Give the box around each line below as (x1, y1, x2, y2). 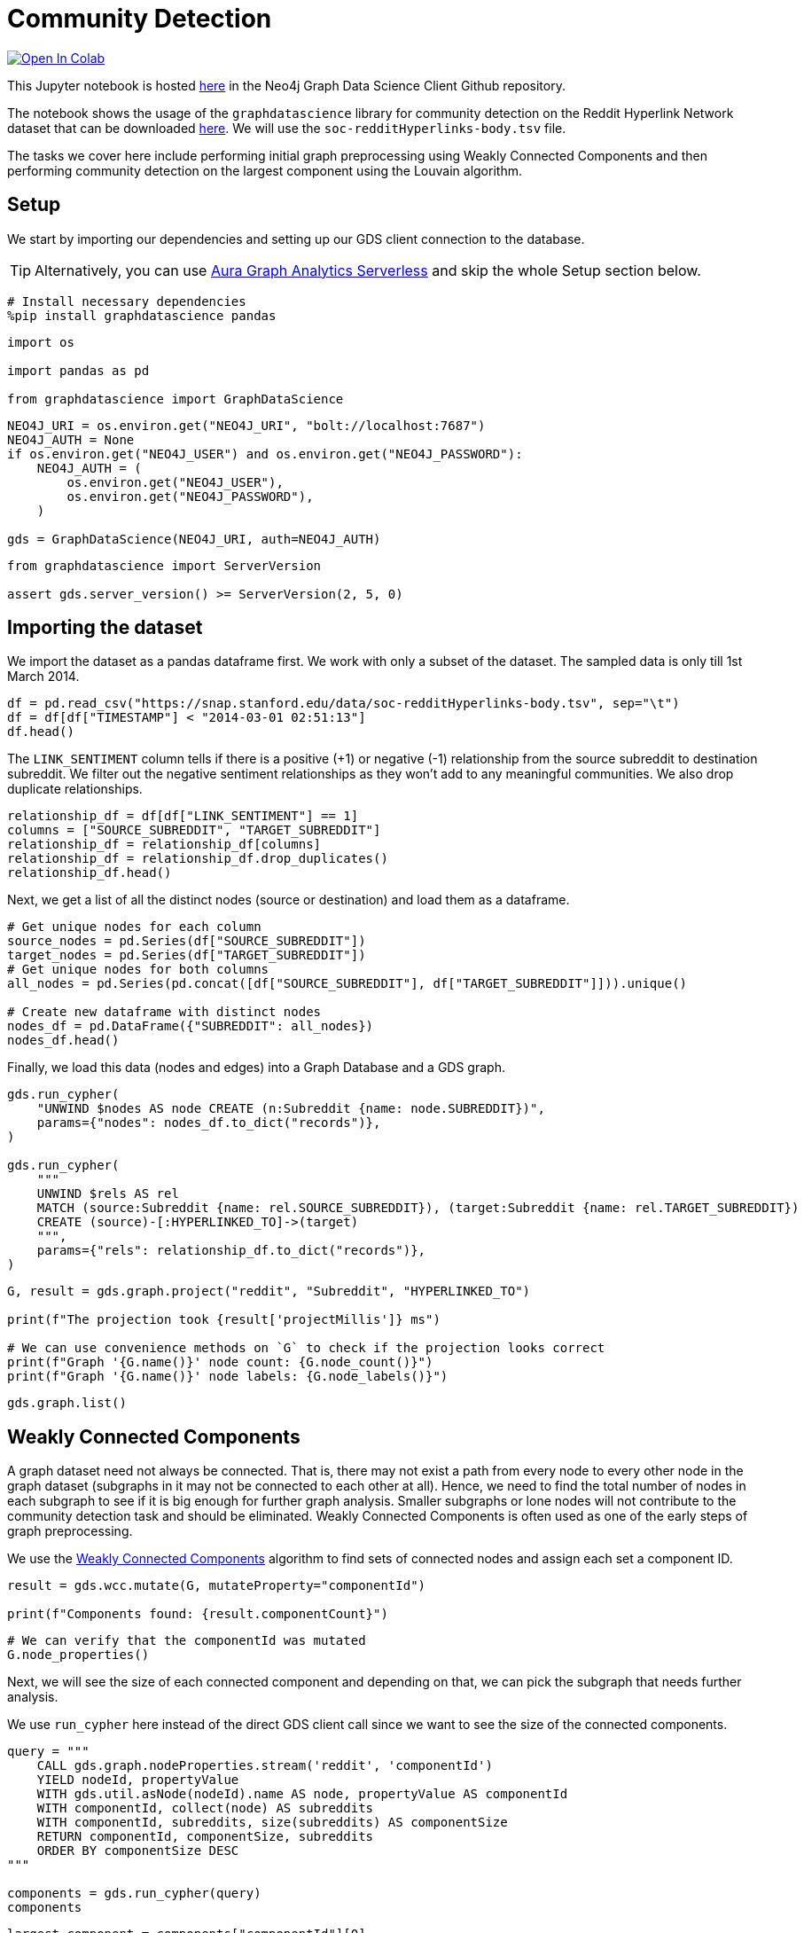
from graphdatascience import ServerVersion (7, 558, 322, 573)
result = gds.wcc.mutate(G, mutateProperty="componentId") (7, 1578, 426, 1593)
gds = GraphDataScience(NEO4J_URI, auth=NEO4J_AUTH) (7, 531, 381, 546)
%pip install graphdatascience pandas (7, 308, 277, 323)
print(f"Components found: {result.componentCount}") (7, 1607, 388, 1622)
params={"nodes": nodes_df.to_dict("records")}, (36, 1115, 381, 1131)
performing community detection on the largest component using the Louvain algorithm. (7, 162, 522, 178)
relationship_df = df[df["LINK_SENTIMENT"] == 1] (7, 809, 359, 824)
